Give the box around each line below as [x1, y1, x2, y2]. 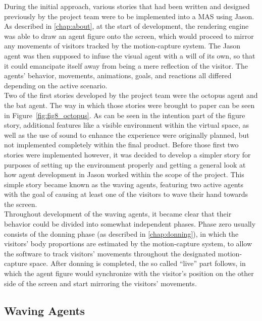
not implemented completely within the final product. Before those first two [4, 139, 239, 150]
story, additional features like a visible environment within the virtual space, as [4, 120, 249, 130]
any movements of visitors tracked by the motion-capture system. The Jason [4, 40, 241, 51]
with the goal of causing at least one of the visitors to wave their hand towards [4, 189, 248, 199]
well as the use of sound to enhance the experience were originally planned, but [4, 129, 249, 140]
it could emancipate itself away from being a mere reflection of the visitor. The [4, 60, 248, 71]
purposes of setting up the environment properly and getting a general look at [4, 159, 246, 170]
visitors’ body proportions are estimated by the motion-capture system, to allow [4, 238, 252, 249]
